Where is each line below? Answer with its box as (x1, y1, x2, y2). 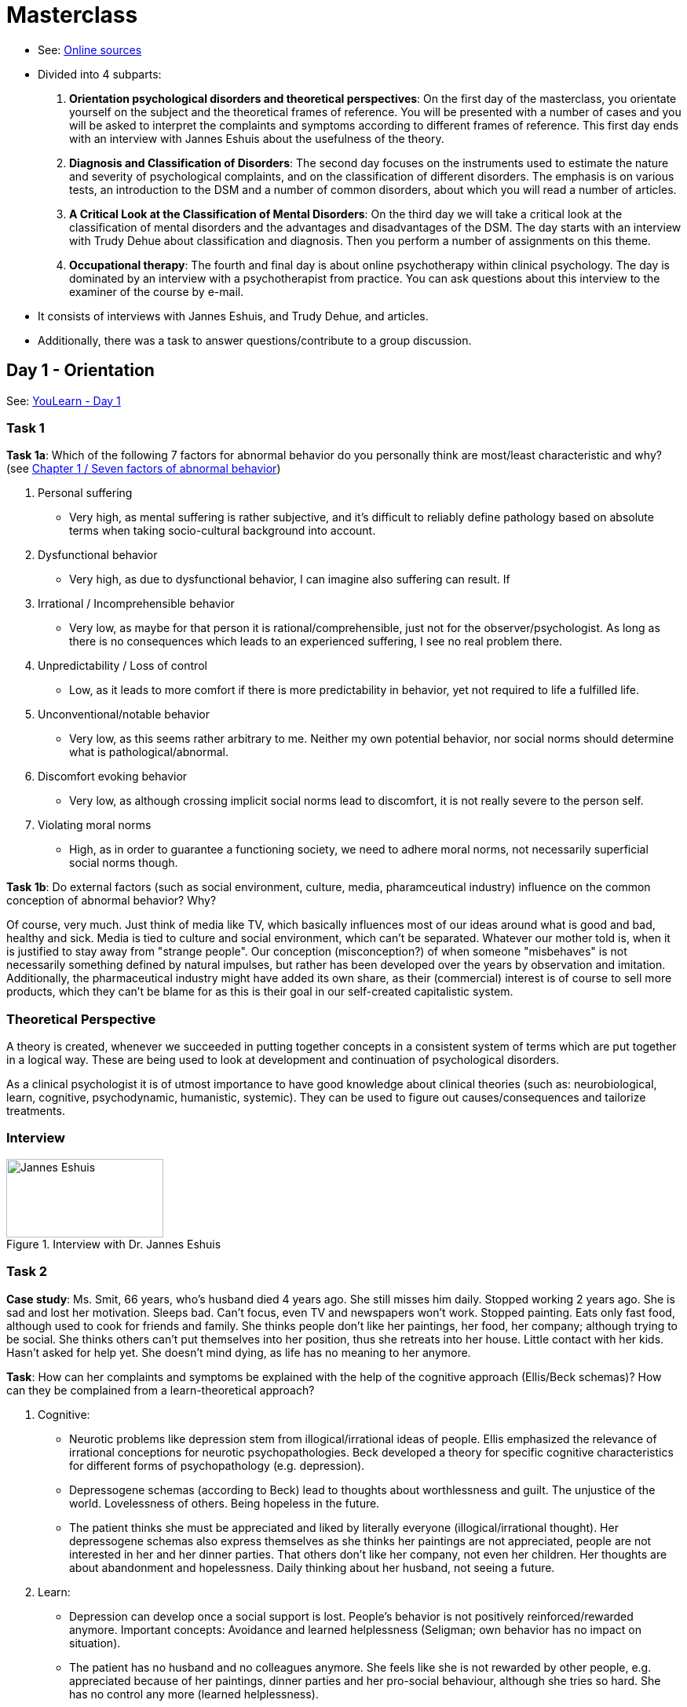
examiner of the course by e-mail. (69, 284, 244, 298)
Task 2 (6, 1263, 48, 1280)
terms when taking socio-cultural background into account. (69, 524, 376, 538)
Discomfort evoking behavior (38, 769, 188, 784)
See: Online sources (38, 42, 142, 57)
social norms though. (69, 856, 178, 870)
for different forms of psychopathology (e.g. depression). (69, 1458, 365, 1472)
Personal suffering (38, 486, 133, 500)
